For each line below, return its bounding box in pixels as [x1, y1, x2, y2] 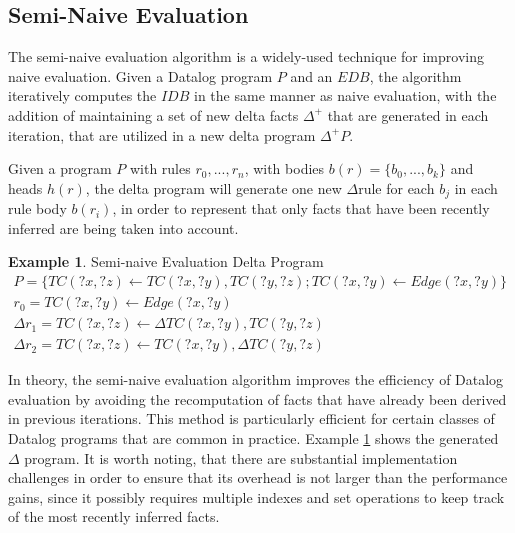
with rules [129, 158, 191, 179]
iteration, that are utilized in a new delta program [8, 124, 316, 145]
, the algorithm [369, 65, 462, 86]
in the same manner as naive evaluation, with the [194, 85, 497, 106]
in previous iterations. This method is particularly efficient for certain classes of [8, 408, 495, 429]
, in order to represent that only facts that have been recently [112, 198, 490, 219]
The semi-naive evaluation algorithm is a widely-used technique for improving [8, 46, 484, 67]
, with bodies [244, 158, 325, 179]
